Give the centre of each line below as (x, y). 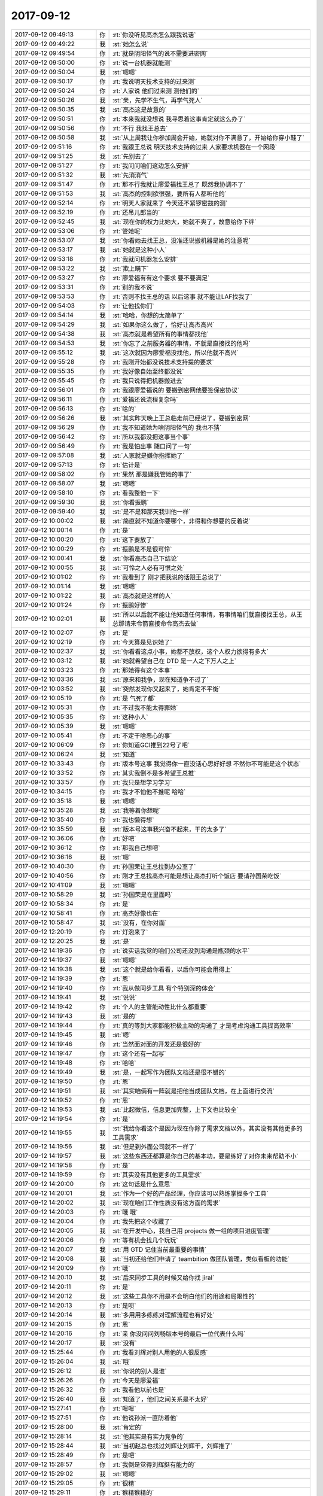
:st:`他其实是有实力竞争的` (148, 1436)
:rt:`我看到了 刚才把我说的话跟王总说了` (167, 577)
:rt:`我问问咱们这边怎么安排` (151, 166)
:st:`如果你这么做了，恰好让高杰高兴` (163, 324)
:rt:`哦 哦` (125, 1212)
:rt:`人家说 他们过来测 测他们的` (156, 91)
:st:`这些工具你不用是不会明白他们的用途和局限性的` (184, 1296)
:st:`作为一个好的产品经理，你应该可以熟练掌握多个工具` (190, 1193)
